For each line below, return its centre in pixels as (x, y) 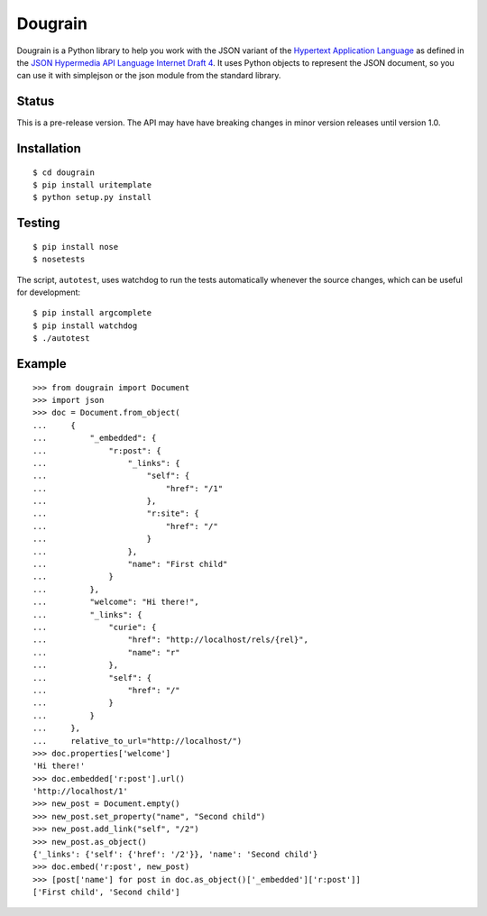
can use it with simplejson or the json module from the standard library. (149, 76)
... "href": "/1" (128, 488)
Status (36, 101)
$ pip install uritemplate (92, 185)
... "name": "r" (106, 652)
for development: (49, 292)
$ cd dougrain (64, 172)
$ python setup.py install (92, 197)
